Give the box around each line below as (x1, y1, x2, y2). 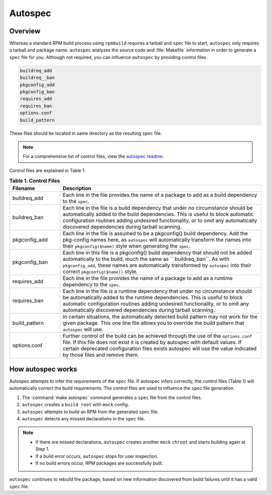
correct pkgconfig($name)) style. (62, 268, 138, 275)
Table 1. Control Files (9, 177, 60, 184)
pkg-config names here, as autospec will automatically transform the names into (62, 236, 251, 243)
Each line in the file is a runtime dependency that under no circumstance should (62, 288, 252, 295)
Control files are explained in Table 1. (9, 167, 86, 174)
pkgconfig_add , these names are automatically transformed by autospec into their (62, 262, 252, 269)
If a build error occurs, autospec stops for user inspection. (35, 453, 159, 459)
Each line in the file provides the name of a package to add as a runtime (62, 275, 233, 282)
